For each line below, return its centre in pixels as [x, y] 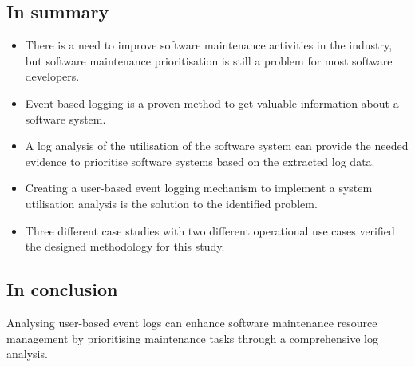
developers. [52, 76]
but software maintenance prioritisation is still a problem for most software [209, 60]
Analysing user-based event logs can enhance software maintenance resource [192, 322]
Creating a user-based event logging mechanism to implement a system [199, 188]
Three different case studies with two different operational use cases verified [210, 230]
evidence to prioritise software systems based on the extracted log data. [200, 161]
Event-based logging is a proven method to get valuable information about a [212, 103]
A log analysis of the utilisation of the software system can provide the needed [217, 146]
